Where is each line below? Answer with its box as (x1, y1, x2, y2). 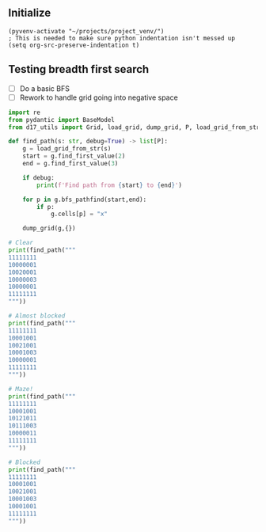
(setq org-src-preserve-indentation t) (8, 41, 140, 49)
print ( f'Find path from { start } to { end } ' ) (36, 181, 182, 189)
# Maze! (8, 385, 34, 393)
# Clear (8, 239, 34, 247)
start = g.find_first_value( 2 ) (22, 152, 126, 161)
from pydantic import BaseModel (8, 116, 115, 123)
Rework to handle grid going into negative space (19, 93, 178, 102)
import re (8, 108, 41, 116)
